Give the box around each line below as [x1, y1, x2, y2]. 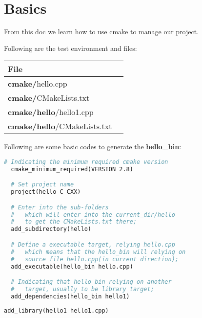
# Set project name [11, 181, 74, 188]
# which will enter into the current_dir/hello [11, 211, 175, 218]
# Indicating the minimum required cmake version [4, 158, 168, 165]
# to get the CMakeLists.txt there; [11, 218, 137, 226]
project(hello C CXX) [11, 188, 81, 196]
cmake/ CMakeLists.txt [8, 92, 90, 104]
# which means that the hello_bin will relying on [11, 248, 186, 255]
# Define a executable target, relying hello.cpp [11, 241, 175, 248]
